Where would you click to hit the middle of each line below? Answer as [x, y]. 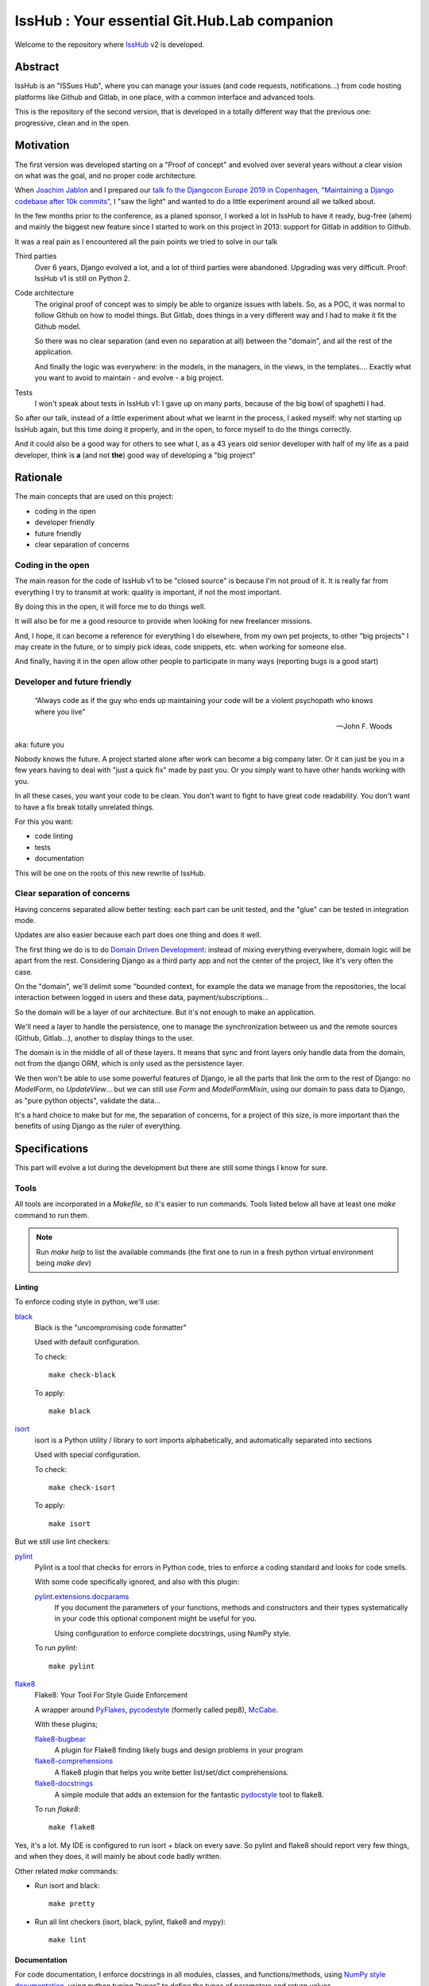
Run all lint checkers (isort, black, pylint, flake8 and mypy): [130, 1922]
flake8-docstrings [64, 1783]
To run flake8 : [58, 1809]
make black [70, 1411]
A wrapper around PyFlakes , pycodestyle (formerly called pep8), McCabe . [157, 1710]
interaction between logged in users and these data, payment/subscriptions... [142, 998]
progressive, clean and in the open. [73, 122]
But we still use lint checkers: [62, 1542]
